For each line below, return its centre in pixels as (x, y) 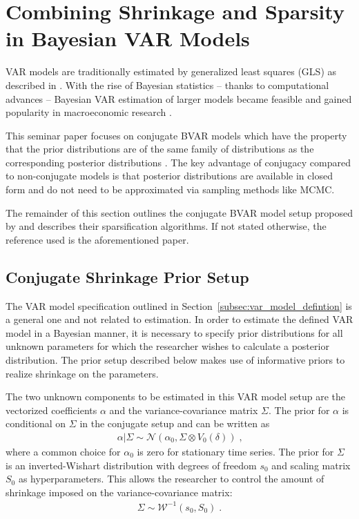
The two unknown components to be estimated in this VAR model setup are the (176, 396)
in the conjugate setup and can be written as (175, 423)
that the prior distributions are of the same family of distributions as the (160, 149)
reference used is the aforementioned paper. (97, 239)
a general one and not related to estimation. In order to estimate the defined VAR (179, 319)
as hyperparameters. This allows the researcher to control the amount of (171, 479)
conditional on (36, 423)
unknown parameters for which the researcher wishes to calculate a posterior (167, 346)
